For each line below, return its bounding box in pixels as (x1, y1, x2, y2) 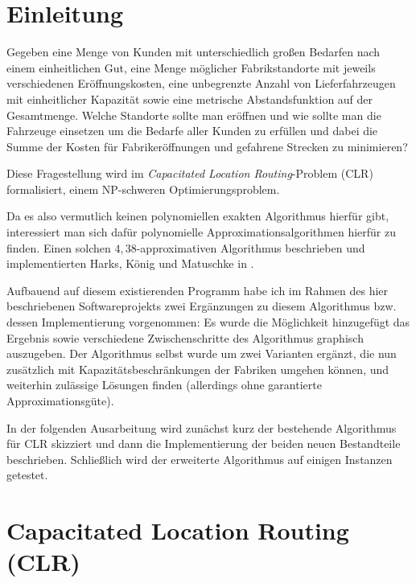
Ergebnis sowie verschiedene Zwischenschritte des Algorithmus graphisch (6, 329, 364, 346)
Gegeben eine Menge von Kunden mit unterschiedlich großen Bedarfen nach (6, 43, 381, 60)
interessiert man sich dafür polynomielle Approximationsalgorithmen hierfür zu (6, 224, 397, 240)
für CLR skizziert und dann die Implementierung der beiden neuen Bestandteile (6, 435, 401, 452)
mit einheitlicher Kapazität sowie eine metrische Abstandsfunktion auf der (6, 90, 373, 107)
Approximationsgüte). (6, 392, 114, 409)
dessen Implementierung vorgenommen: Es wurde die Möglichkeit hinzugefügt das (6, 314, 410, 331)
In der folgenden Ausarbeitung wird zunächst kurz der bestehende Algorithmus (6, 419, 397, 436)
